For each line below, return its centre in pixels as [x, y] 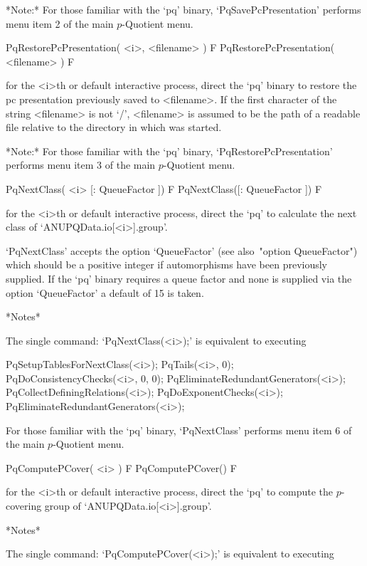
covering [24, 506]
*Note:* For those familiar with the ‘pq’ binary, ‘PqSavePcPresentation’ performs [183, 9]
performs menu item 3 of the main [81, 165]
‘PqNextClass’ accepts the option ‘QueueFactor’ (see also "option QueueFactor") [182, 250]
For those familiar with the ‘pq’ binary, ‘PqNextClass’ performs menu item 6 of [179, 430]
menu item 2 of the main [60, 23]
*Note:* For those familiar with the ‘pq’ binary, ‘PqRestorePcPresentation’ [169, 151]
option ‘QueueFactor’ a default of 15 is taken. [105, 292]
